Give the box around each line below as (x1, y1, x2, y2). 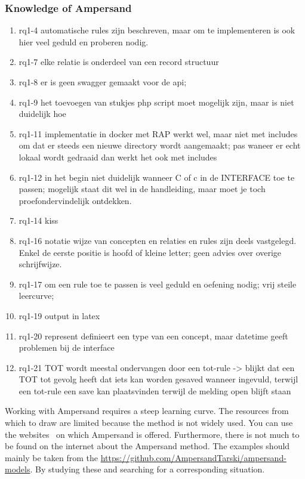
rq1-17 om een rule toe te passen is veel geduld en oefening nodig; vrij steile (19, 277, 297, 290)
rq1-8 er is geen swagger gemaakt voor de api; (19, 76, 187, 88)
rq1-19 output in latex (19, 309, 100, 322)
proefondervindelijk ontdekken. (19, 194, 132, 206)
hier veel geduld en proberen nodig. (19, 35, 149, 48)
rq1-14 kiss (19, 214, 58, 227)
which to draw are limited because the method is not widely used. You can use (5, 416, 293, 429)
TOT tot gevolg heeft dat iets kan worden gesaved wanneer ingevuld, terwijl (19, 373, 298, 385)
